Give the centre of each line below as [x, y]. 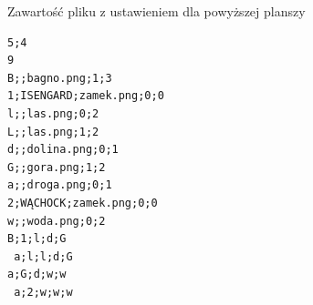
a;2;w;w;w [43, 292]
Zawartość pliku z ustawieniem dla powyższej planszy [156, 11]
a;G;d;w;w [37, 274]
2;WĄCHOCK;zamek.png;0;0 [83, 203]
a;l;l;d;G [43, 256]
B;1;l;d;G [37, 239]
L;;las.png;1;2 [53, 132]
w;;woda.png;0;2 [57, 221]
